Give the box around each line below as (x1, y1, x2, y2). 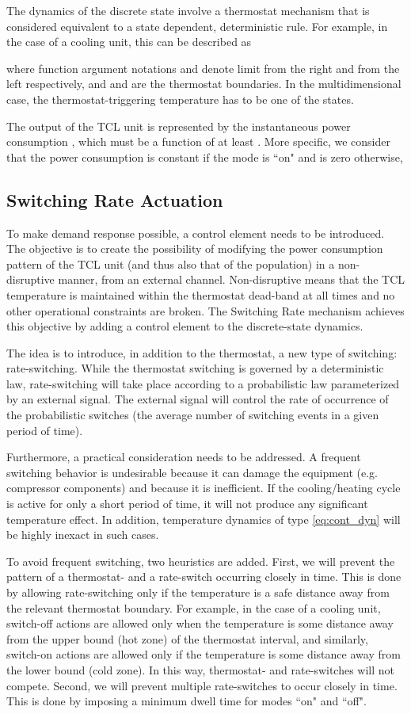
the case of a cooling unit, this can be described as (6, 33, 252, 50)
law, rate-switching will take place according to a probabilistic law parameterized (6, 375, 400, 391)
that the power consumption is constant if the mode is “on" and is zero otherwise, (6, 148, 403, 165)
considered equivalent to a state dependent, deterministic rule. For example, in (6, 17, 388, 34)
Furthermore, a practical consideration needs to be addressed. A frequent (6, 449, 361, 465)
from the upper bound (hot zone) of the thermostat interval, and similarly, (6, 630, 368, 647)
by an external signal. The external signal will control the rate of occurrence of (6, 391, 389, 407)
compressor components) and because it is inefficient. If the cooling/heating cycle (6, 479, 401, 496)
